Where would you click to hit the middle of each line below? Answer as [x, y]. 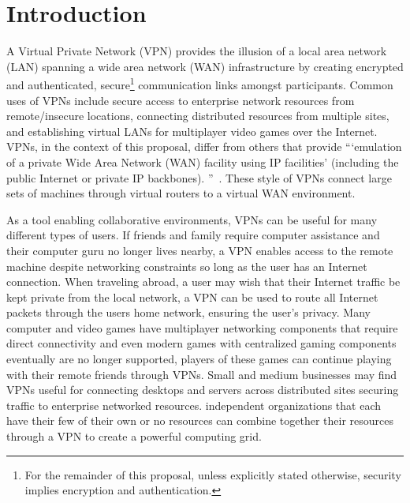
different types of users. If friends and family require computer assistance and [193, 235]
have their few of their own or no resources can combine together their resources [200, 420]
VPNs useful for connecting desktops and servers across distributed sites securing [203, 390]
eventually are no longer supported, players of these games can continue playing [199, 359]
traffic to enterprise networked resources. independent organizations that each [194, 405]
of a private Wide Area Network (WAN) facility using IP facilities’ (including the [203, 161]
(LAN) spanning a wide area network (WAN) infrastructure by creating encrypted [205, 66]
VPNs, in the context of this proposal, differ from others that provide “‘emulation [204, 146]
